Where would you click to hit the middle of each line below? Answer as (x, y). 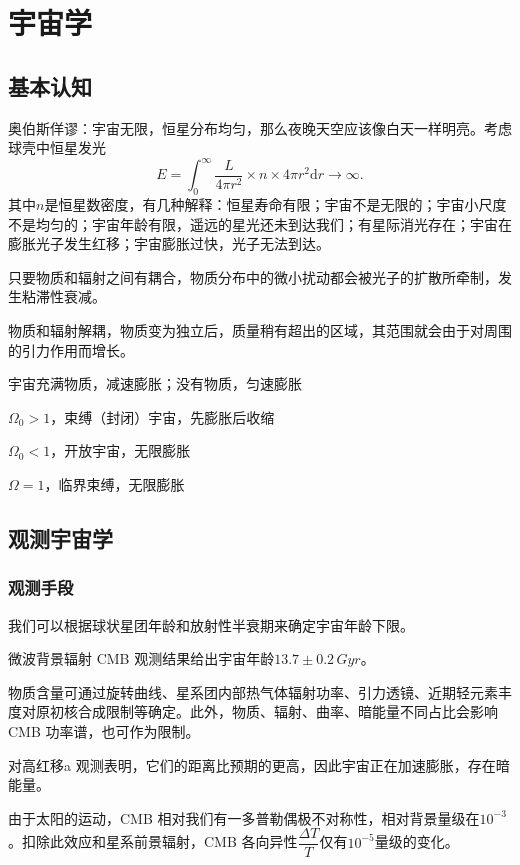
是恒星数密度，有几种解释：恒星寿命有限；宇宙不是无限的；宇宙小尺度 (275, 204)
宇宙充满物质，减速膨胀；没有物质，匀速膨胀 (155, 383)
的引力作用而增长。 (71, 349)
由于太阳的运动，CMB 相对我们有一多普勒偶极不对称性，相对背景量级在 (244, 817)
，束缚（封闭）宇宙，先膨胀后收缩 (162, 416)
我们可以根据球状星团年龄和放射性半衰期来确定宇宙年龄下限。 (211, 624)
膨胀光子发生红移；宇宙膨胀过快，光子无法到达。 (169, 243)
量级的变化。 (416, 841)
